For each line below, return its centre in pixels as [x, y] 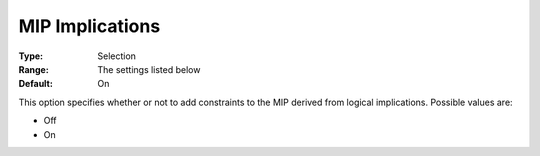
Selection [117, 56]
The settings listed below [149, 69]
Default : [36, 84]
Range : [33, 69]
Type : [31, 56]
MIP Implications [89, 26]
